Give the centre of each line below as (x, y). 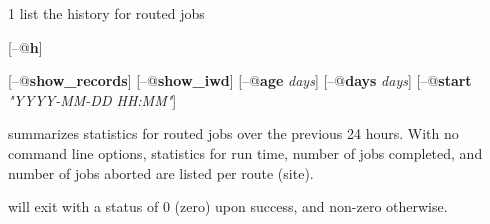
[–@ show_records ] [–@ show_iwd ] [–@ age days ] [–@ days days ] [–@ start (240, 80)
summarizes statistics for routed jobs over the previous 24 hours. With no (233, 133)
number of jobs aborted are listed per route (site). (161, 172)
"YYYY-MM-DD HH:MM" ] (92, 99)
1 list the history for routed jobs (106, 13)
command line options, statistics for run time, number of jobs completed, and (245, 152)
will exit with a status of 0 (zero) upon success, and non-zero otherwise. (228, 206)
